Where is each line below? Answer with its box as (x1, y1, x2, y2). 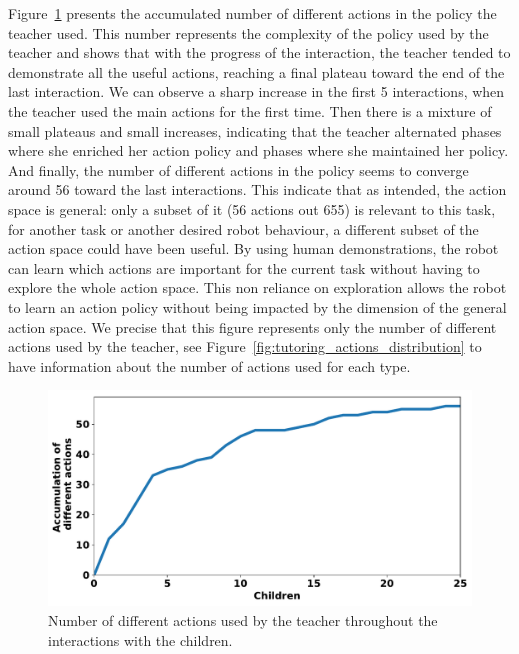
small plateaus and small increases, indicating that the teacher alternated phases (8, 120, 502, 141)
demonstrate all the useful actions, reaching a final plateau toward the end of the (8, 61, 505, 82)
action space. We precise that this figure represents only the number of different (8, 316, 497, 337)
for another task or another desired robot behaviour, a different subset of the (8, 218, 479, 239)
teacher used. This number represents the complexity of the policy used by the (8, 22, 489, 43)
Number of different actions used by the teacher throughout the (48, 610, 438, 631)
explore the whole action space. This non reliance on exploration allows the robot (8, 277, 507, 298)
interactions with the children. (48, 629, 233, 650)
